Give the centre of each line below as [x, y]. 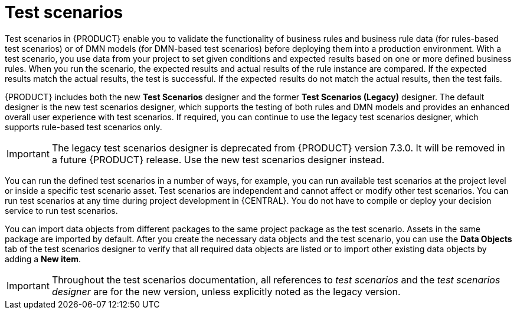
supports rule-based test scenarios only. [84, 127]
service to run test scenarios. [61, 210]
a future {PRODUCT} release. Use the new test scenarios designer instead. [218, 159]
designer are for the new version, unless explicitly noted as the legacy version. [226, 291]
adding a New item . [43, 259]
